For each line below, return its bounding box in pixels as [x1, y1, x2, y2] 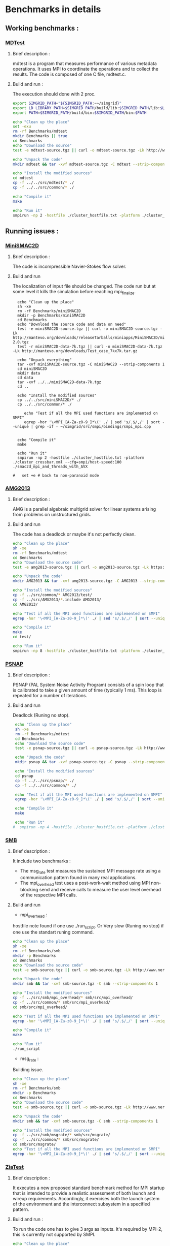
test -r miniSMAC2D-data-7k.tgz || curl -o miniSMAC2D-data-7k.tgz [17, 344, 163, 349]
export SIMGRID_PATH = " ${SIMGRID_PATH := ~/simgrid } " [12, 101, 122, 106]
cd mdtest [12, 175, 34, 181]
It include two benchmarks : [12, 858, 71, 864]
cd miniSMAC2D [17, 366, 47, 371]
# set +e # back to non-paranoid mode [12, 473, 99, 478]
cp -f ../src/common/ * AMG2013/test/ [12, 593, 93, 598]
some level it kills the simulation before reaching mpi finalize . [12, 289, 136, 296]
